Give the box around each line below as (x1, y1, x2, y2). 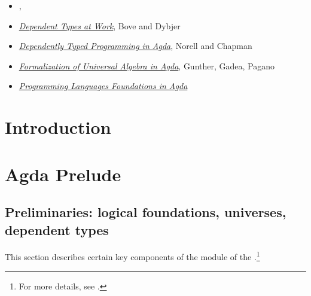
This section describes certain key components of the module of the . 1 (5, 249, 260, 263)
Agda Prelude (5, 161, 121, 186)
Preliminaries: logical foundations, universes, (5, 203, 286, 221)
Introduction (5, 115, 111, 139)
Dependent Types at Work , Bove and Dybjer (19, 19, 181, 32)
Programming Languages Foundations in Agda (19, 80, 188, 92)
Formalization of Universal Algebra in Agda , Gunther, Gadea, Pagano (19, 59, 275, 72)
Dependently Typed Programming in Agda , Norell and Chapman (19, 39, 252, 52)
